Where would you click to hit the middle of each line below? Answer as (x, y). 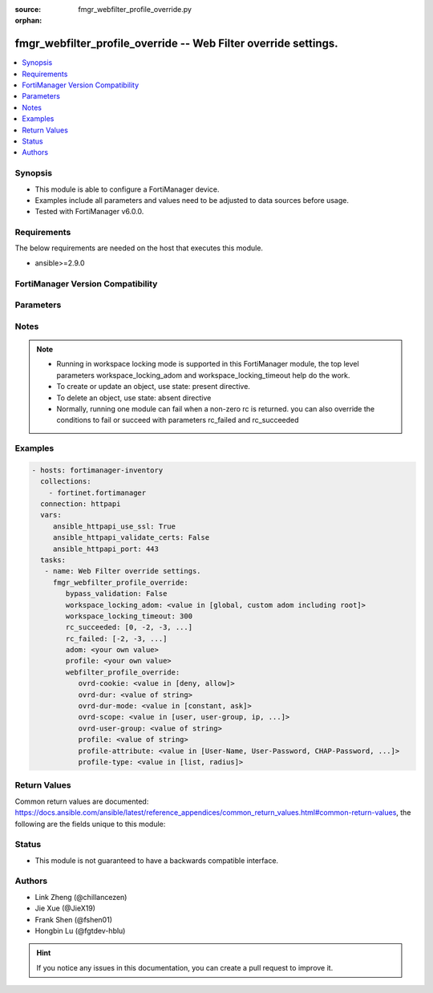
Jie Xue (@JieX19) (65, 908)
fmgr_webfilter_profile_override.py (135, 9)
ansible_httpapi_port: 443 (106, 549)
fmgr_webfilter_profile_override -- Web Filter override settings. (176, 44)
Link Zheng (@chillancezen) (81, 897)
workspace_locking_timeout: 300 (129, 616)
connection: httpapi (81, 504)
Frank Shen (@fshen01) (73, 919)
